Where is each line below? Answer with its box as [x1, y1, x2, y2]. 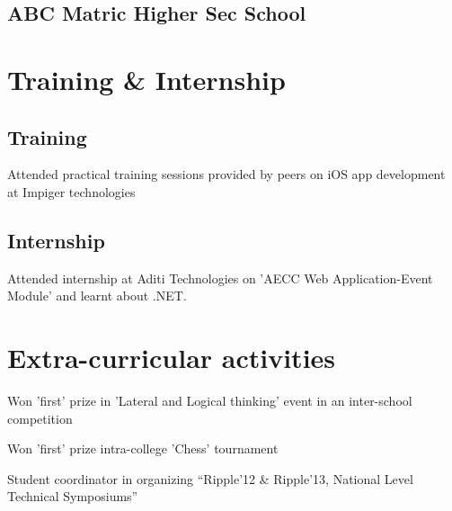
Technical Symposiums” [7, 487, 138, 506]
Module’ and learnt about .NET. [7, 286, 187, 305]
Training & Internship [7, 60, 286, 97]
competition [7, 408, 73, 427]
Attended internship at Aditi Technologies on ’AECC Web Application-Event [7, 268, 433, 287]
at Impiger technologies [7, 182, 136, 201]
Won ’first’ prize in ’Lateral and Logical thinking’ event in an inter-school [7, 391, 412, 410]
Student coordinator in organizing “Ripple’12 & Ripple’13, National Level [7, 469, 413, 488]
